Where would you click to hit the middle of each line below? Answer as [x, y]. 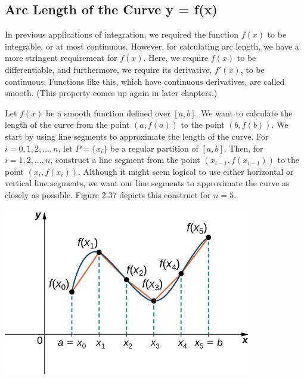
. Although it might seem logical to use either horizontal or [186, 171]
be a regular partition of [154, 148]
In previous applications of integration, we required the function [122, 34]
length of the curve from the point [67, 124]
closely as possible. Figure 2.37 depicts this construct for [108, 194]
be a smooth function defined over [108, 113]
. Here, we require [176, 58]
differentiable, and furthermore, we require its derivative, [108, 69]
